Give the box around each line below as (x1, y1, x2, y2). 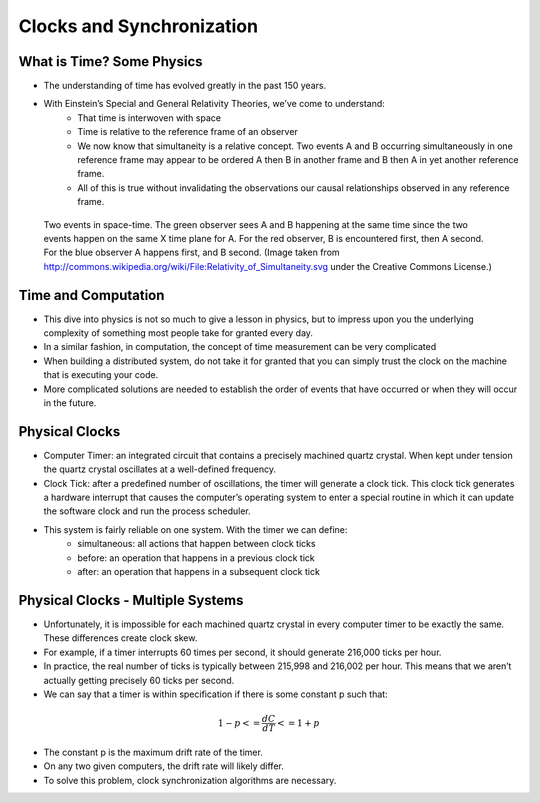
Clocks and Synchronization (18, 15, 259, 37)
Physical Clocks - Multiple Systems (18, 591, 244, 609)
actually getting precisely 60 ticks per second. (43, 674, 235, 686)
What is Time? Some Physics (18, 53, 204, 70)
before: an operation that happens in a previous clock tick (77, 551, 315, 564)
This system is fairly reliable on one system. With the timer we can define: (43, 523, 348, 535)
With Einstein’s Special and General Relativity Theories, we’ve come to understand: (43, 98, 385, 110)
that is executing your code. (43, 369, 159, 381)
